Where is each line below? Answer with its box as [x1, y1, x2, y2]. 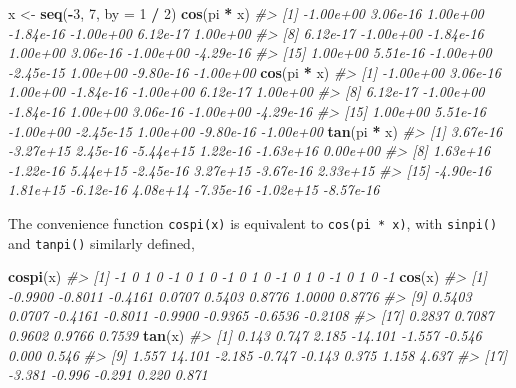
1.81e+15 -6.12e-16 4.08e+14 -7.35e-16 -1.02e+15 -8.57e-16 [8, 179, 380, 200]
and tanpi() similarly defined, [8, 232, 195, 253]
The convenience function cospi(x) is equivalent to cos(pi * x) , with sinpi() [8, 212, 498, 233]
